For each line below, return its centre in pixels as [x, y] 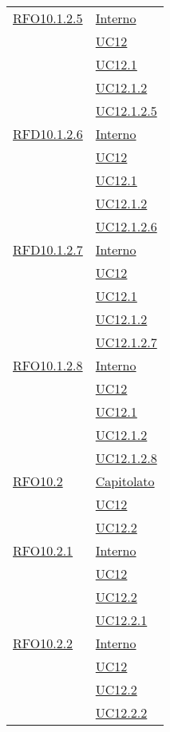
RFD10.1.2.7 [48, 249]
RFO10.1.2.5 [48, 18]
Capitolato [125, 481]
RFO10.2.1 [43, 550]
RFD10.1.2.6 [48, 134]
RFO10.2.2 [43, 643]
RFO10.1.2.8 [48, 365]
